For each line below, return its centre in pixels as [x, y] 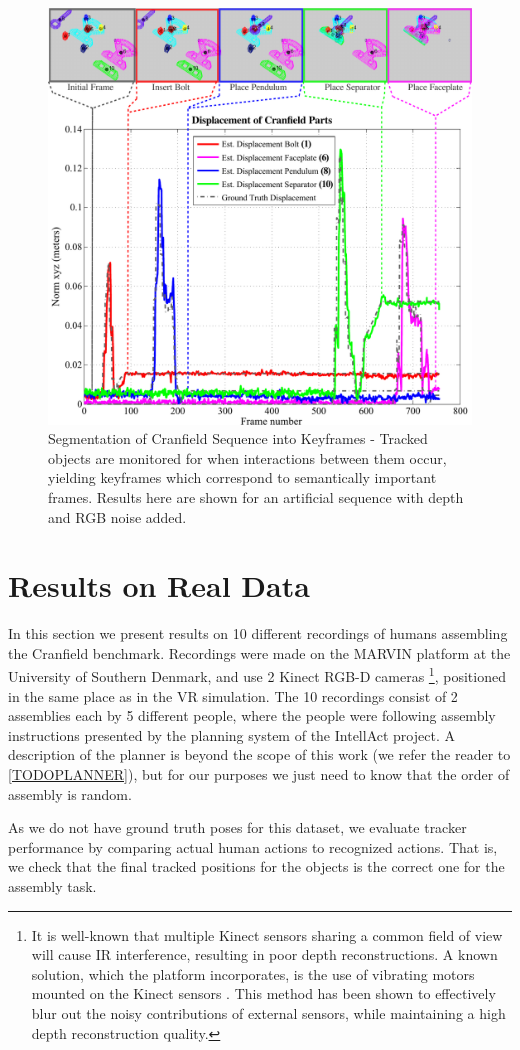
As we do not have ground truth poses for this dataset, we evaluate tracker [237, 827]
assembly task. [52, 886]
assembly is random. [70, 793]
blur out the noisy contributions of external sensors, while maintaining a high [268, 1012]
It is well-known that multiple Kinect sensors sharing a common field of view [267, 934]
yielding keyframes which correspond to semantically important [242, 477]
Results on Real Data [159, 585]
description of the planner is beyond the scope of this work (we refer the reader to [259, 754]
